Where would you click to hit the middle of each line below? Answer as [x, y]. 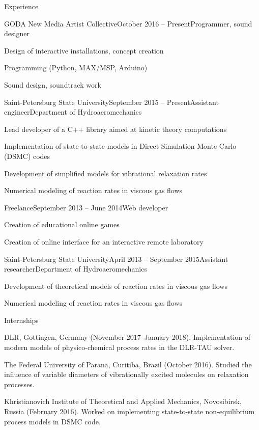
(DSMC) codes [27, 156]
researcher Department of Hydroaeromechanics [76, 269]
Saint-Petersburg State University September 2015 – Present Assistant [111, 102]
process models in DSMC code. [52, 421]
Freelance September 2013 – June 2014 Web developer [86, 207]
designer [17, 33]
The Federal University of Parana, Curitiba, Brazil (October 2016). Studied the [128, 364]
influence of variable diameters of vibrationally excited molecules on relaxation [126, 374]
